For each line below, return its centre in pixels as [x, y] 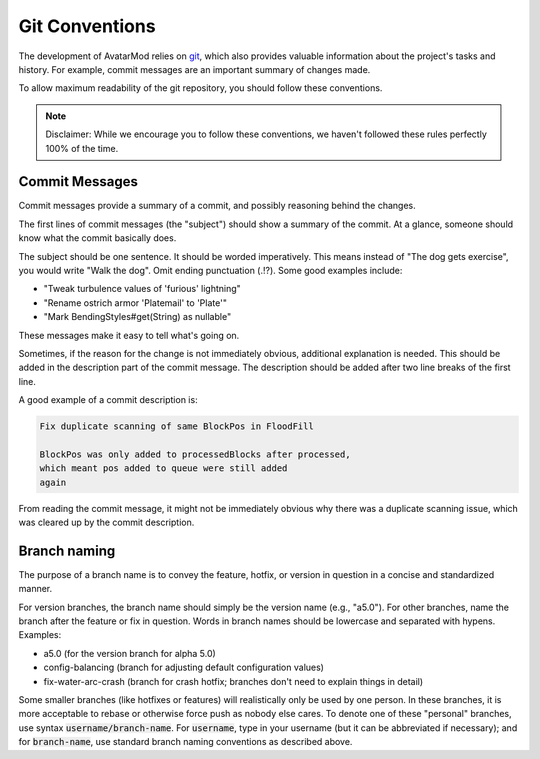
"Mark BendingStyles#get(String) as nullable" [137, 317]
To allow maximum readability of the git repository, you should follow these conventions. [200, 88]
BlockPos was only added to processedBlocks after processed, [195, 454]
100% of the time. [82, 148]
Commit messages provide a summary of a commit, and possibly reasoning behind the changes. [217, 206]
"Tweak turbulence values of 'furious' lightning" [142, 289]
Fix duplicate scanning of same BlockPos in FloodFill [176, 426]
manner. [35, 589]
